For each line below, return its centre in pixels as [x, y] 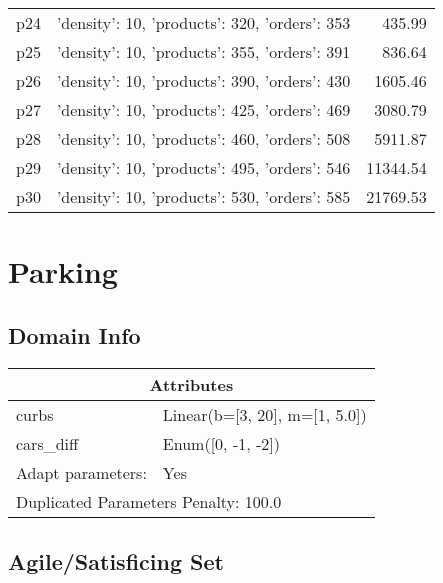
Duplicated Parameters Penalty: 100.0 [149, 501]
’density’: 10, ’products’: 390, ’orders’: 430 [203, 80]
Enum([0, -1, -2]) [221, 443]
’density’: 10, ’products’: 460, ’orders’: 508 [203, 138]
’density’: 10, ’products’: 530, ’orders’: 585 [203, 196]
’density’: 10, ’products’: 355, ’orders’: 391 [203, 51]
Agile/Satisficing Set [116, 560]
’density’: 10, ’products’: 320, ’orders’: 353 [203, 22]
